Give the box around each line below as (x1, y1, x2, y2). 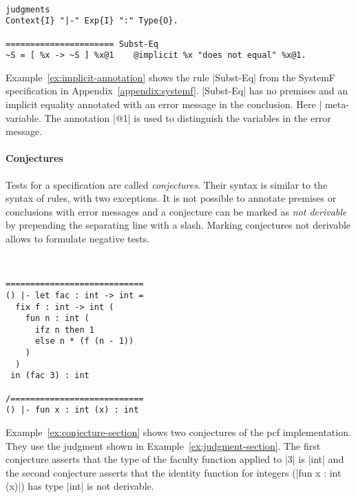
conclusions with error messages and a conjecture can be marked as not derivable (6, 204, 347, 218)
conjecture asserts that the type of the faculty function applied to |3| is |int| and (6, 452, 344, 466)
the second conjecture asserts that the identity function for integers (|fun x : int (6, 465, 342, 479)
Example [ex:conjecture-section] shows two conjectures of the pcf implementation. (6, 425, 351, 439)
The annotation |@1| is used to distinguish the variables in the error (44, 110, 331, 125)
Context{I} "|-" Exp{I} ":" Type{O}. (6, 16, 178, 26)
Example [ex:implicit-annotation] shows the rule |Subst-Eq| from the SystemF (6, 70, 335, 84)
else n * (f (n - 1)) (34, 336, 134, 346)
